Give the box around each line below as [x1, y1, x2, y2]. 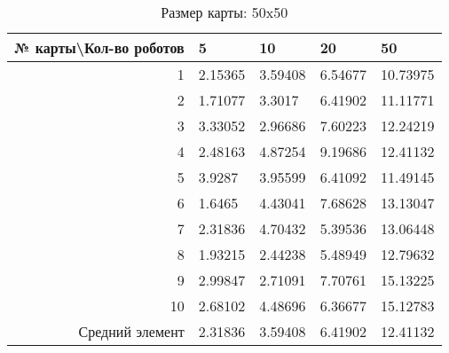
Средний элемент [78, 321, 185, 341]
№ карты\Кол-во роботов [14, 37, 185, 58]
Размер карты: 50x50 [161, 2, 288, 22]
